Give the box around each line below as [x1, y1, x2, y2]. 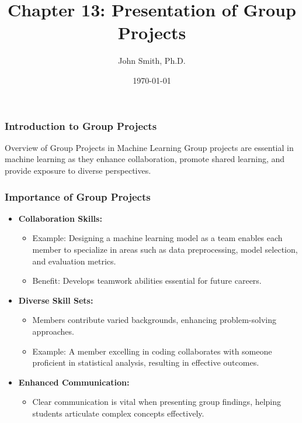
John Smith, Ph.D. [118, 54, 186, 67]
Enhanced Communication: [18, 376, 130, 388]
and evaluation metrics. [32, 255, 116, 267]
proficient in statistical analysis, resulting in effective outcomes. [32, 356, 259, 369]
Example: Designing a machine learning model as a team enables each [32, 232, 283, 244]
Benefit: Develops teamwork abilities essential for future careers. [32, 274, 262, 287]
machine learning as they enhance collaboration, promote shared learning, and [5, 153, 285, 165]
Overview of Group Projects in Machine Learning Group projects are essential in [5, 141, 294, 153]
